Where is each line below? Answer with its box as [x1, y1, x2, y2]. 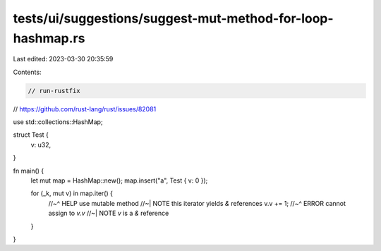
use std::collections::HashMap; [13, 118, 103, 126]
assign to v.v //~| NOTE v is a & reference [48, 209, 169, 218]
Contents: [13, 68, 42, 76]
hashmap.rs [13, 30, 85, 46]
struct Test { [13, 130, 49, 139]
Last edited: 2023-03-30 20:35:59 [13, 55, 114, 63]
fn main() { [13, 166, 44, 175]
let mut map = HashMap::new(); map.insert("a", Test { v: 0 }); [30, 176, 208, 185]
